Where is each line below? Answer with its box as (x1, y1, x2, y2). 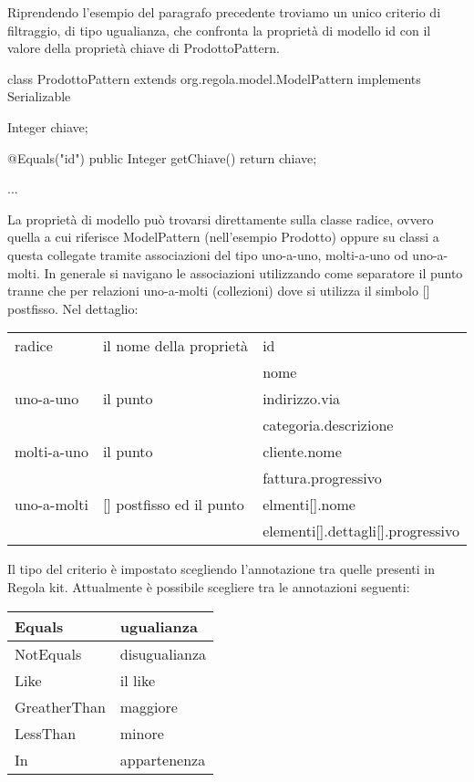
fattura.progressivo (263, 467, 382, 489)
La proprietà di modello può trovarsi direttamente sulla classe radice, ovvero (7, 209, 434, 228)
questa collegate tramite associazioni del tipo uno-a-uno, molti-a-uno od (7, 245, 408, 264)
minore (119, 722, 164, 744)
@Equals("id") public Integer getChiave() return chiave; (7, 148, 317, 167)
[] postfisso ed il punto (102, 494, 244, 516)
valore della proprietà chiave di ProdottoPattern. (7, 38, 280, 57)
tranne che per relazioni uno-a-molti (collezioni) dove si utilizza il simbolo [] (7, 281, 430, 300)
